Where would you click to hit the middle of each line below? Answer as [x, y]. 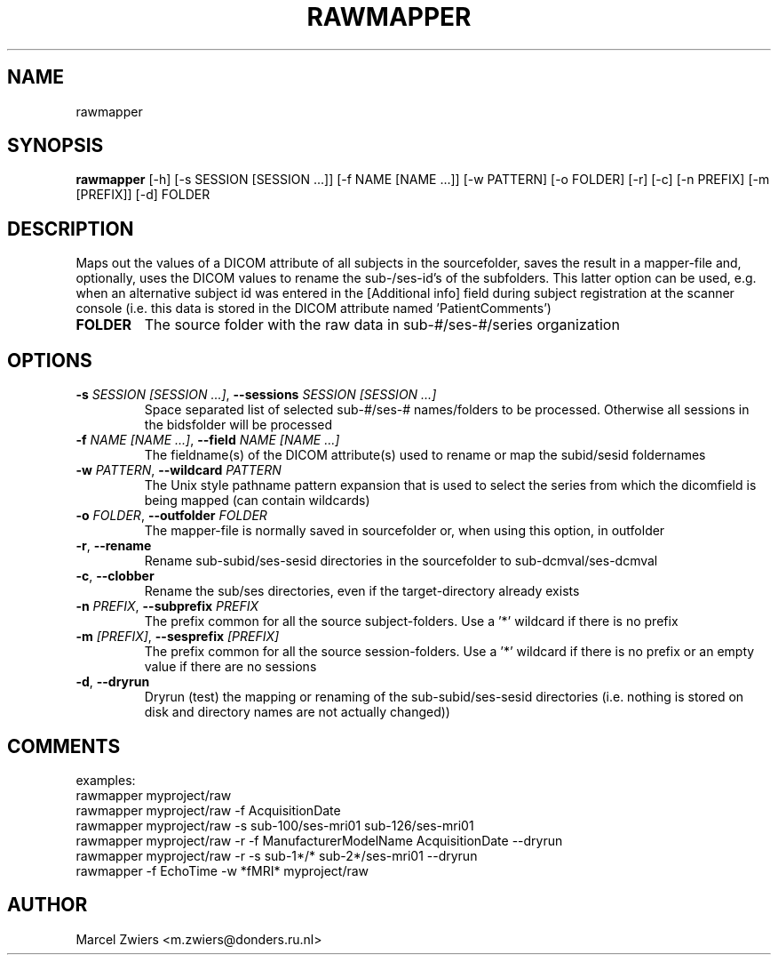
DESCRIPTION [71, 228]
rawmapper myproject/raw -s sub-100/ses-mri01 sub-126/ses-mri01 [275, 825]
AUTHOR [48, 905]
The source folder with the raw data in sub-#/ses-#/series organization [382, 325]
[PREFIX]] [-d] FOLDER [143, 195]
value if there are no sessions [230, 667]
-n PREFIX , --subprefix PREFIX [167, 606]
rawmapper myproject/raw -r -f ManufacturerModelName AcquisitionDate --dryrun [319, 840]
